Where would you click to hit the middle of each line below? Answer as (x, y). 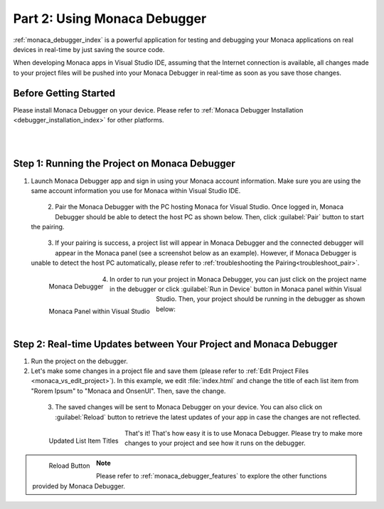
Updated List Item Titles (84, 441)
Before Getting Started (64, 93)
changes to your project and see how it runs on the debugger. (215, 443)
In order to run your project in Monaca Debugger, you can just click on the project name (238, 279)
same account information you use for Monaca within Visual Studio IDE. (136, 190)
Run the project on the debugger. (79, 361)
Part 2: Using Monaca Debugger (110, 19)
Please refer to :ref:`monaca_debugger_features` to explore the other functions (212, 476)
